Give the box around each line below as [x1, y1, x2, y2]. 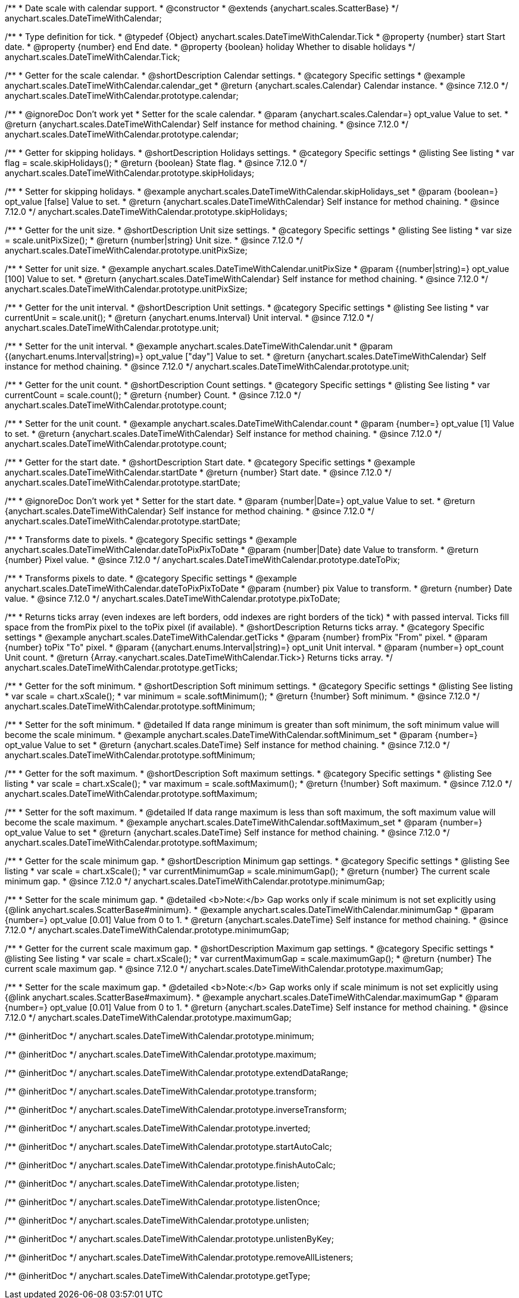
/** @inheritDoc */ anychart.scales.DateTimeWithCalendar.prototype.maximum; [5, 1049, 317, 1059]
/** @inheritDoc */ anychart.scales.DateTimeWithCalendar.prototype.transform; [5, 1086, 317, 1096]
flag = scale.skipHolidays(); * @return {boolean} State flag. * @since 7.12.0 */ [5, 158, 307, 168]
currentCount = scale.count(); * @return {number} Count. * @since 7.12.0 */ [5, 390, 301, 400]
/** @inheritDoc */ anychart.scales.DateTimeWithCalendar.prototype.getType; [5, 1271, 311, 1281]
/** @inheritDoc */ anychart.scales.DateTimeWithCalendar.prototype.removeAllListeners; [5, 1252, 354, 1262]
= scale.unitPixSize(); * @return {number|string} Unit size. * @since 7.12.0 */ [5, 235, 303, 245]
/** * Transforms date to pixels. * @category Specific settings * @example [5, 534, 297, 545]
